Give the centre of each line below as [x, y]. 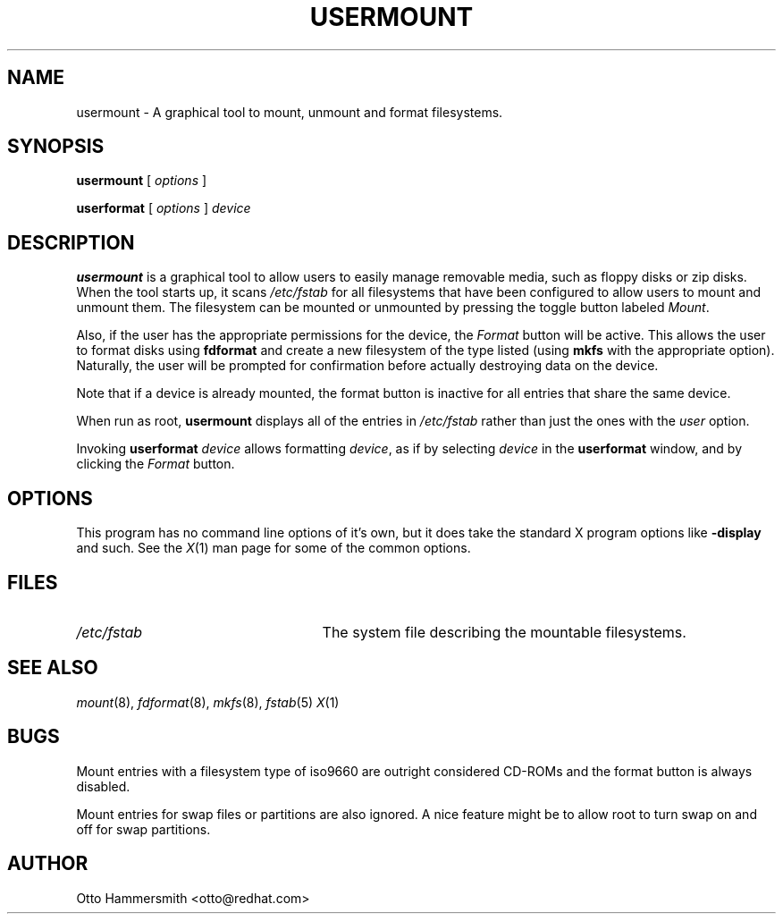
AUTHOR [48, 864]
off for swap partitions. [143, 829]
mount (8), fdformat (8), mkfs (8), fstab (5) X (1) [208, 702]
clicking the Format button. [156, 464]
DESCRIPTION [71, 242]
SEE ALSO [53, 668]
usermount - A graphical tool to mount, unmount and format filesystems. [290, 112]
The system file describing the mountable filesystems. [504, 632]
